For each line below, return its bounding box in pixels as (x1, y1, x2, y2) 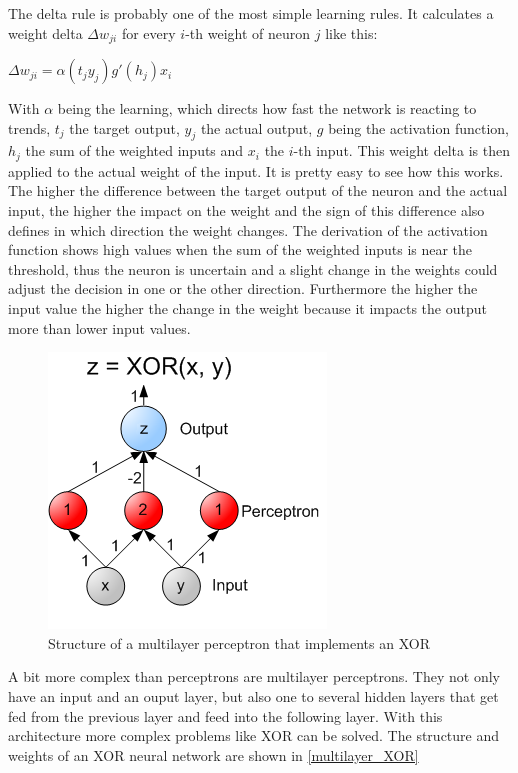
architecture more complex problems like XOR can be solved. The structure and (8, 725, 500, 746)
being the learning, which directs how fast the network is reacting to (57, 98, 477, 119)
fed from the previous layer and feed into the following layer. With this (8, 705, 443, 726)
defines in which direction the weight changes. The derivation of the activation (8, 219, 488, 240)
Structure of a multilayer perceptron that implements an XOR (48, 632, 430, 653)
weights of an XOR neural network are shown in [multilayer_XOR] (8, 744, 419, 765)
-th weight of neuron (185, 22, 311, 43)
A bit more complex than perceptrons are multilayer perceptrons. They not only (8, 666, 500, 687)
